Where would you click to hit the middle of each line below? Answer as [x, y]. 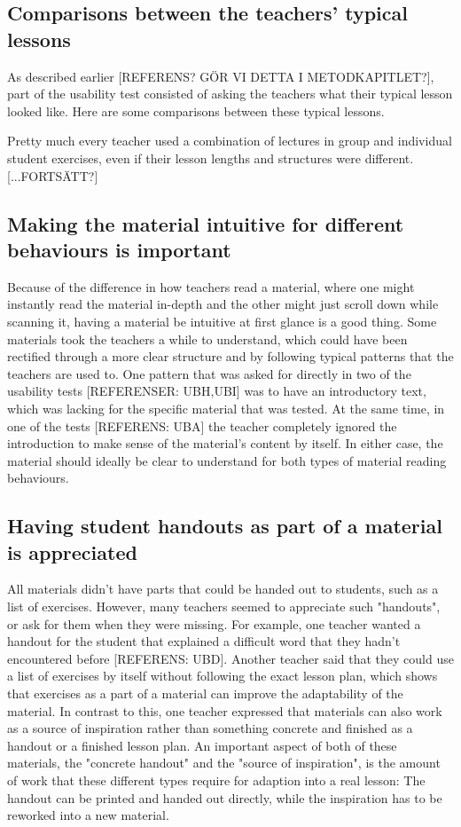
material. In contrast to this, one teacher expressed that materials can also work [225, 710]
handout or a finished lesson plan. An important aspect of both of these [202, 745]
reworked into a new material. [88, 815]
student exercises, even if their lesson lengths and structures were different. [211, 158]
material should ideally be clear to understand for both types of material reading [227, 460]
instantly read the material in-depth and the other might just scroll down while [223, 304]
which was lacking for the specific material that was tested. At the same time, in [226, 408]
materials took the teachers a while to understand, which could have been [207, 339]
